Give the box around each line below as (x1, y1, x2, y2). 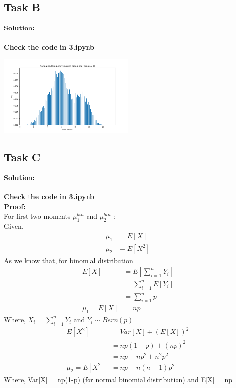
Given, (4, 221, 24, 231)
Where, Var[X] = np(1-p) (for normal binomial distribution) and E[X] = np (4, 374, 233, 384)
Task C (4, 149, 41, 165)
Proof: (4, 201, 26, 211)
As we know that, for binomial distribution (4, 255, 133, 265)
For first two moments (4, 211, 71, 221)
